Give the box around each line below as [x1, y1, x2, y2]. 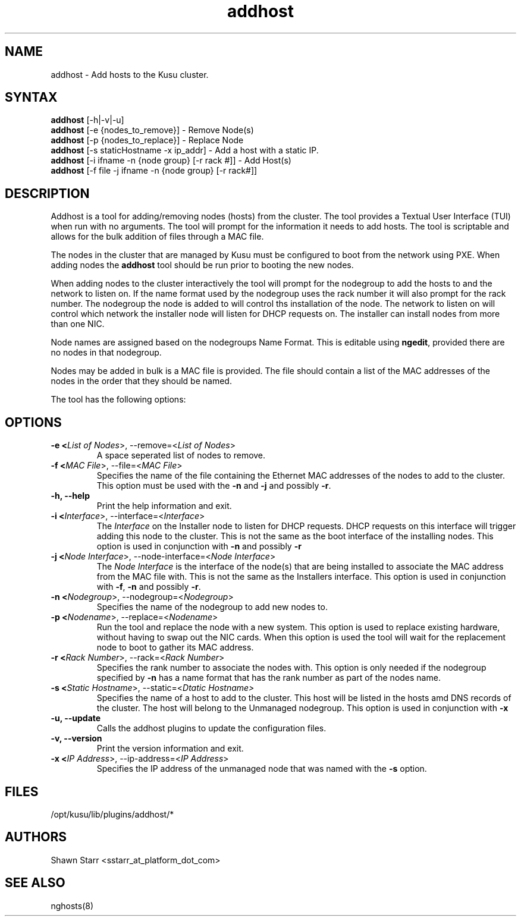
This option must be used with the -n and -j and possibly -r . [96, 480, 331, 491]
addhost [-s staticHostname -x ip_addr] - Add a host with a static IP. [51, 145, 319, 156]
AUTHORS [5, 829, 67, 845]
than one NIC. [51, 319, 105, 329]
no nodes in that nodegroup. [51, 347, 162, 358]
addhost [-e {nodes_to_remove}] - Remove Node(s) [51, 125, 254, 136]
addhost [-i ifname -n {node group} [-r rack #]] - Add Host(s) [51, 155, 291, 166]
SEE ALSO [5, 875, 65, 891]
